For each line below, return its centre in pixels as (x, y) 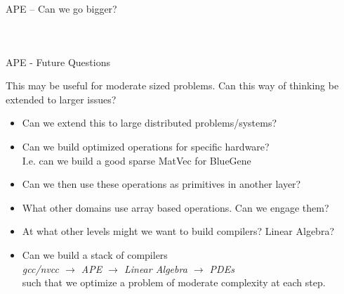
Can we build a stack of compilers (95, 254)
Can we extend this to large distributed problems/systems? (150, 123)
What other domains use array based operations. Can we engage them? (176, 207)
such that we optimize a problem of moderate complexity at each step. (174, 282)
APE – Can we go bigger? (61, 8)
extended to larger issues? (61, 99)
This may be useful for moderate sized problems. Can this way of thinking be (172, 85)
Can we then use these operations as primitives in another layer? (161, 184)
